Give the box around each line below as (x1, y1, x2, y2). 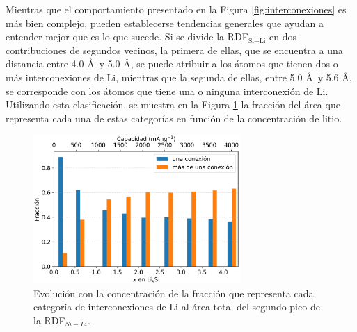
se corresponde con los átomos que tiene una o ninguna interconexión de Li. (6, 83, 328, 98)
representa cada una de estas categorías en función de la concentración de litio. (6, 110, 342, 125)
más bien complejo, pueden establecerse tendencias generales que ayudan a (6, 15, 324, 30)
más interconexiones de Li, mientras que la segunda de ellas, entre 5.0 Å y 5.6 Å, (6, 69, 352, 84)
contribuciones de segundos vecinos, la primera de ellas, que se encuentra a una (6, 42, 343, 57)
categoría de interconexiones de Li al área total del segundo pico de (33, 299, 320, 314)
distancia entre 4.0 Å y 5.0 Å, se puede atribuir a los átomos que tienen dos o (6, 56, 338, 71)
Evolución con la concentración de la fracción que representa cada (33, 285, 314, 300)
